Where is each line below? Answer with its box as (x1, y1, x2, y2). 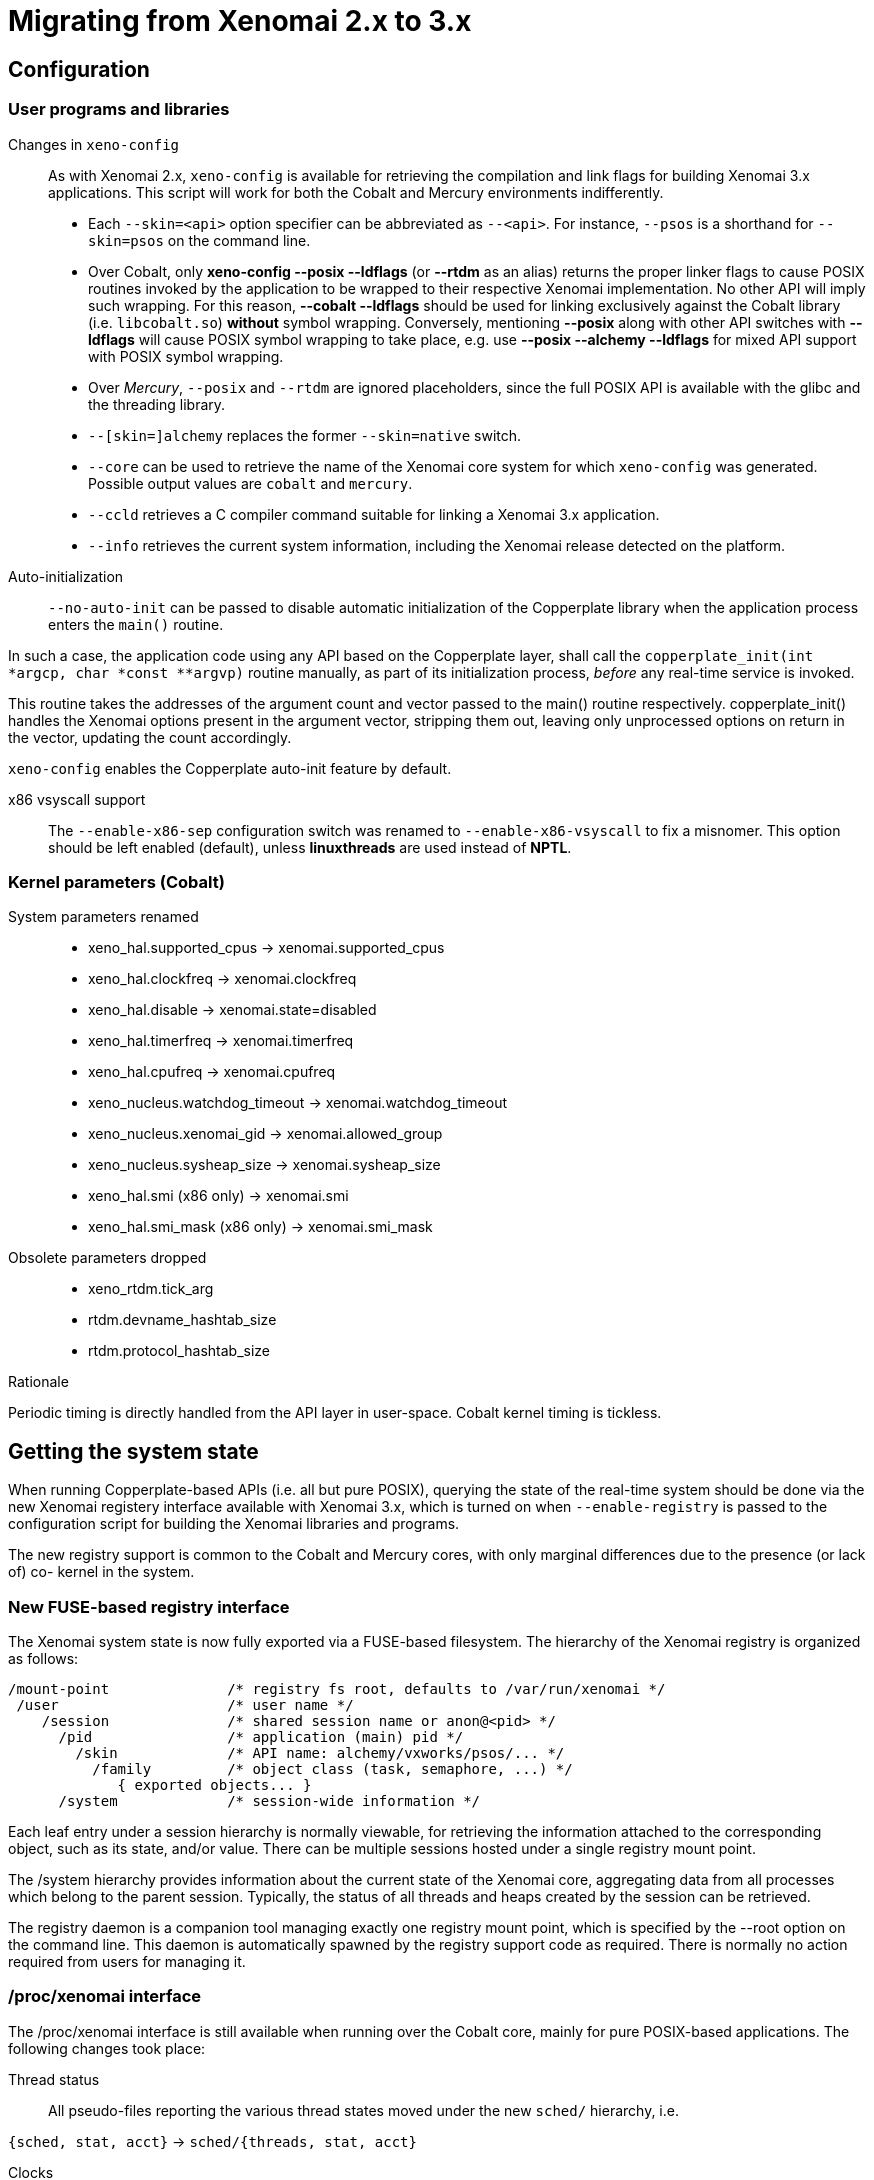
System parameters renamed (8, 908, 199, 926)
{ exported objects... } (117, 1776, 312, 1793)
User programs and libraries (8, 99, 230, 120)
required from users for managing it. (8, 1952, 246, 1970)
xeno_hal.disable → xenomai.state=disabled (88, 1001, 377, 1019)
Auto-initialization (8, 567, 124, 585)
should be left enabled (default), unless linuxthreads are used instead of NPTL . (48, 838, 572, 856)
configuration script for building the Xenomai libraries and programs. (8, 1515, 460, 1533)
